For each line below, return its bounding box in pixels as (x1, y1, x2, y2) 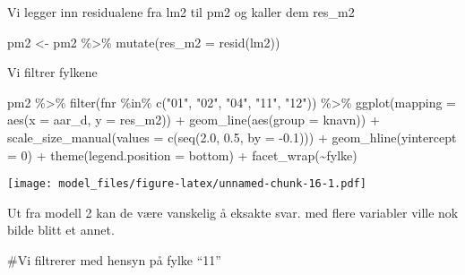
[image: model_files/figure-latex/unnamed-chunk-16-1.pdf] (7, 177, 366, 191)
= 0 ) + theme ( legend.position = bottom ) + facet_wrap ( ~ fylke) (7, 145, 357, 164)
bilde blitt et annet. (7, 220, 115, 239)
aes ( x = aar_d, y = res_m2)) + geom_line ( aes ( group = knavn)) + (7, 110, 380, 129)
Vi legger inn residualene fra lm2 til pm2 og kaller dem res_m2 (7, 3, 355, 21)
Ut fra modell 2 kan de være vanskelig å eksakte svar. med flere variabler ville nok (7, 202, 459, 221)
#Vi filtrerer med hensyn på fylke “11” (7, 251, 221, 269)
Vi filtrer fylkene (7, 63, 98, 82)
